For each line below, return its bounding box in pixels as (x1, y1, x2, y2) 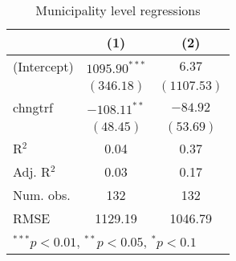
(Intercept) (13, 57, 74, 75)
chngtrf (13, 98, 53, 116)
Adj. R (13, 162, 51, 181)
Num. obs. (13, 186, 71, 204)
